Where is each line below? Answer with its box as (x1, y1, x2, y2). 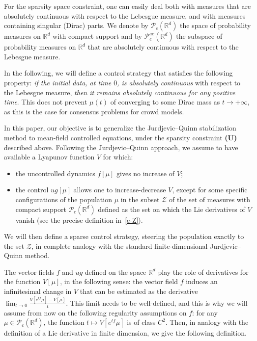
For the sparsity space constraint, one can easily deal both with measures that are (4, 1, 251, 11)
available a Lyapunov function (4, 152, 95, 162)
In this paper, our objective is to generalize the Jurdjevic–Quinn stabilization (4, 123, 236, 133)
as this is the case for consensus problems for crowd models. (4, 106, 184, 116)
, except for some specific (172, 184, 248, 195)
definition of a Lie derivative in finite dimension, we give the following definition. (4, 328, 247, 338)
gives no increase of (116, 168, 175, 178)
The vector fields (4, 266, 54, 277)
